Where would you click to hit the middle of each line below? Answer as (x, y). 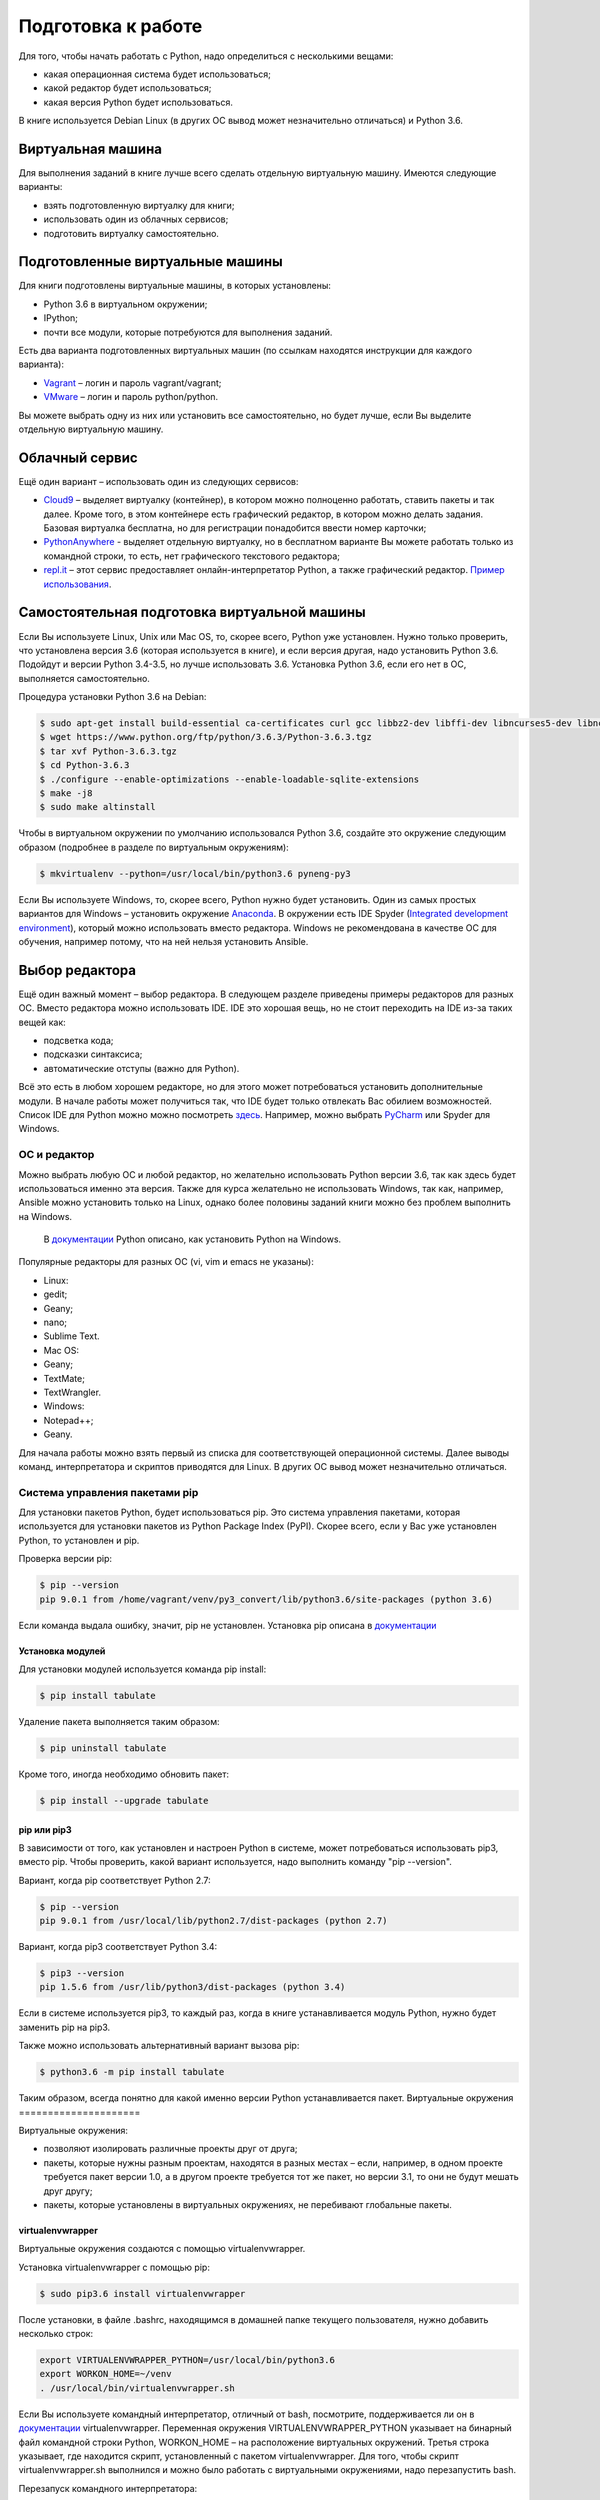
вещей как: (42, 1022)
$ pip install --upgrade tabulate (124, 1800)
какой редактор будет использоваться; (127, 88)
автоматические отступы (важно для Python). (141, 1068)
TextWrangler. (72, 1392)
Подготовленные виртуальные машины (151, 261)
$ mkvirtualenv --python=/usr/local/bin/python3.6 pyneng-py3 (195, 873)
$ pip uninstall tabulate (103, 1748)
